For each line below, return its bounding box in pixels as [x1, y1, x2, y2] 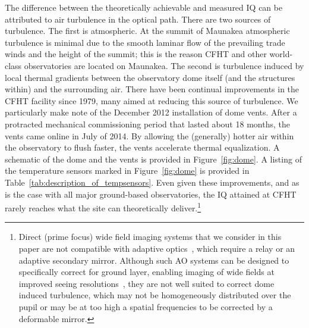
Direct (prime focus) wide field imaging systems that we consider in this [18, 230, 282, 243]
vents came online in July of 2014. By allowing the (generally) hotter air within [5, 129, 294, 142]
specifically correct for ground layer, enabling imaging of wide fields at [18, 265, 275, 278]
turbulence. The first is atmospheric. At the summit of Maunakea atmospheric [5, 24, 290, 37]
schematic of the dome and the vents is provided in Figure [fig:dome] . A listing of [5, 152, 302, 165]
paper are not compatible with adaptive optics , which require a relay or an [18, 242, 295, 254]
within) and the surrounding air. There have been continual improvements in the [5, 83, 299, 95]
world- [269, 48, 293, 60]
